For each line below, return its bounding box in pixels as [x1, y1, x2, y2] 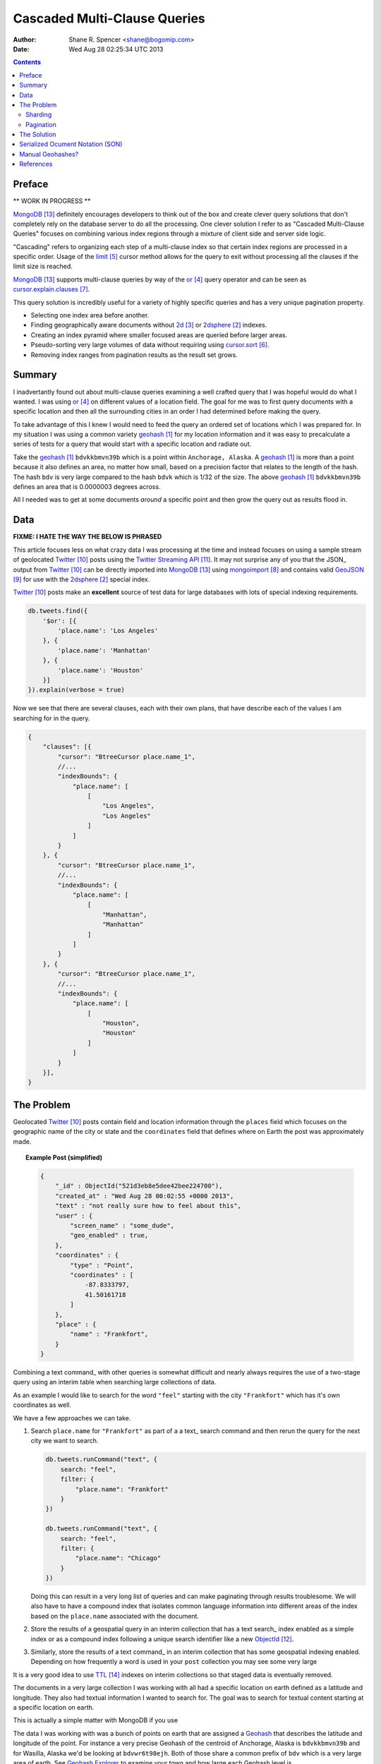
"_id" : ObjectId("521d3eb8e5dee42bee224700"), [55, 1182, 223, 1190]
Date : [13, 44, 30, 53]
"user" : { [55, 1212, 93, 1220]
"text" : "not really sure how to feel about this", [55, 1202, 241, 1210]
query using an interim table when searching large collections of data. [13, 1378, 217, 1387]
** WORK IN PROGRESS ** [13, 197, 91, 205]
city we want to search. [30, 1437, 99, 1445]
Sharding [25, 110, 52, 119]
